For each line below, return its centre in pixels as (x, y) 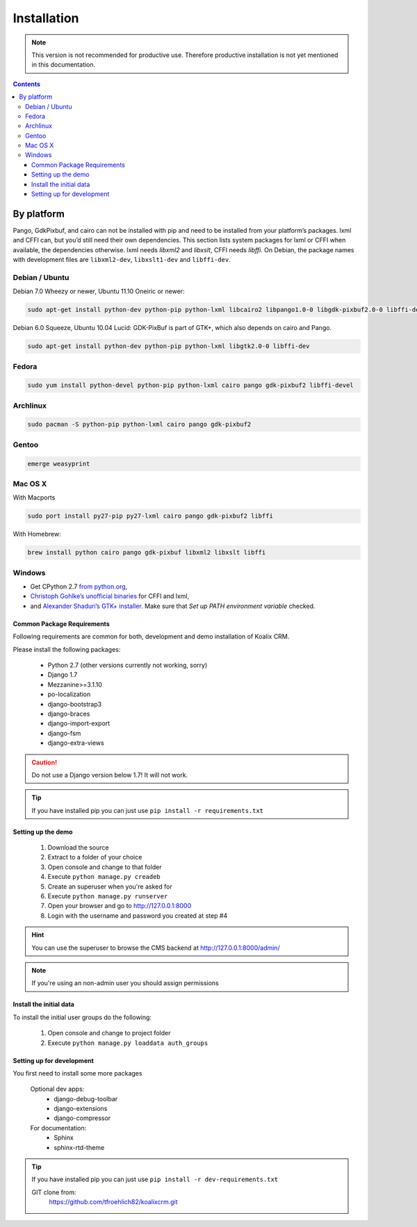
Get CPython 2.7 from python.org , (79, 586)
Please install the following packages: (67, 649)
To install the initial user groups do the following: (82, 1017)
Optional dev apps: (57, 1089)
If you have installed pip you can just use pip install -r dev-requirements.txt (155, 1179)
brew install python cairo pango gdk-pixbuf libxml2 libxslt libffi (147, 553)
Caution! (44, 762)
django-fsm (64, 733)
